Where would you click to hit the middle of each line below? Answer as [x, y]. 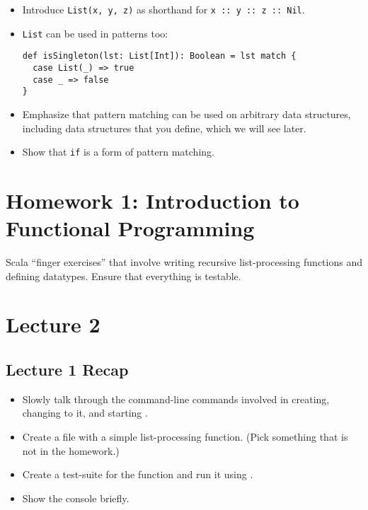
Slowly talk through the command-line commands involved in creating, [176, 399]
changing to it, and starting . [85, 413]
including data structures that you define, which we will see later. [164, 128]
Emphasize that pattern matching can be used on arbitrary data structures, [186, 114]
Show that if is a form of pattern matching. [118, 152]
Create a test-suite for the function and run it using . [138, 474]
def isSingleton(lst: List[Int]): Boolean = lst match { [159, 56]
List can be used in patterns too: [95, 33]
